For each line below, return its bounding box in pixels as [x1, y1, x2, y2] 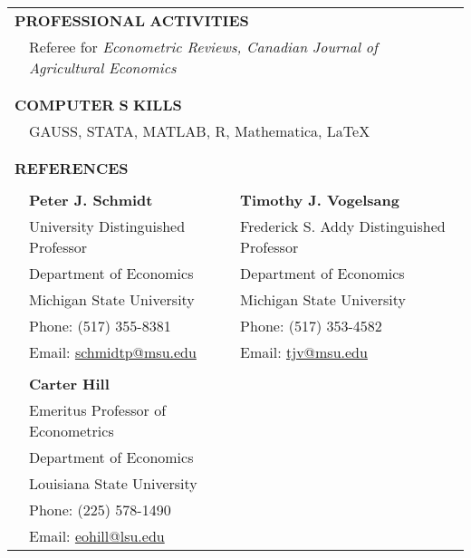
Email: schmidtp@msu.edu [29, 342, 197, 362]
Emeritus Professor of [29, 399, 167, 420]
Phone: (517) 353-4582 [240, 315, 382, 336]
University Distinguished [29, 216, 186, 236]
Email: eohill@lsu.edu [29, 525, 165, 546]
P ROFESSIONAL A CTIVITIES [14, 10, 249, 31]
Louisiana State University [29, 473, 197, 494]
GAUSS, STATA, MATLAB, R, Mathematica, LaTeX [29, 120, 370, 141]
